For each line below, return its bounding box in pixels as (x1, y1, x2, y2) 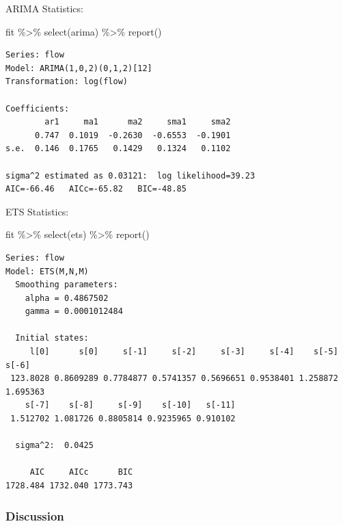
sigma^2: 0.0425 (15, 440, 94, 451)
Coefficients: (5, 103, 70, 114)
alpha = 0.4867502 (25, 293, 109, 303)
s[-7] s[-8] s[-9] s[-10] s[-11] (25, 400, 236, 410)
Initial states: (15, 333, 89, 343)
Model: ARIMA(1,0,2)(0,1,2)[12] (5, 63, 152, 73)
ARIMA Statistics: (5, 1, 83, 15)
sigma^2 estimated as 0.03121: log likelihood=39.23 (5, 170, 256, 181)
